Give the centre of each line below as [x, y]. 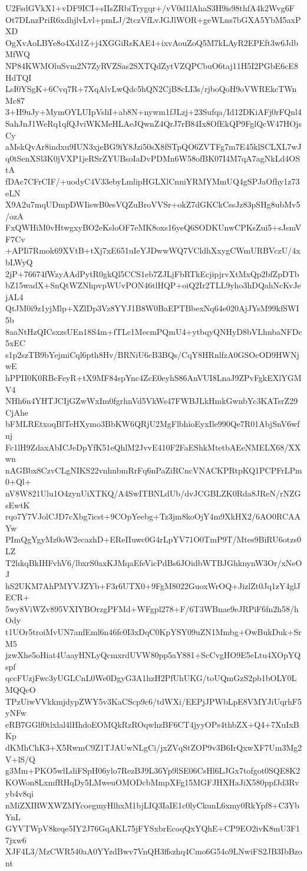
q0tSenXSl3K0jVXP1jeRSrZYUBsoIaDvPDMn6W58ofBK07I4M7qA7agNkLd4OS [153, 158]
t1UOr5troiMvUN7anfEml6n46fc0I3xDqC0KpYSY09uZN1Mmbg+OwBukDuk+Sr [153, 632]
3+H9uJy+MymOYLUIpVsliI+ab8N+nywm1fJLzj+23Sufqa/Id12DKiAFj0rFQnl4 [153, 112]
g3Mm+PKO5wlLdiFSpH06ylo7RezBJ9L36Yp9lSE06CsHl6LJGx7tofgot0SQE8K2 [153, 770]
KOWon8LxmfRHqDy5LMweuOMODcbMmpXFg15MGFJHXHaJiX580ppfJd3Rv [152, 782]
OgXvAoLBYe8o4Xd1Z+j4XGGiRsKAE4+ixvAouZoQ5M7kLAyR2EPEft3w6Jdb [152, 42]
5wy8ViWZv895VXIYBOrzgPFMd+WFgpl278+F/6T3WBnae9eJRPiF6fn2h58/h [152, 608]
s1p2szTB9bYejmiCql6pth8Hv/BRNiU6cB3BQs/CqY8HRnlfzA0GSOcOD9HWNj [152, 354]
